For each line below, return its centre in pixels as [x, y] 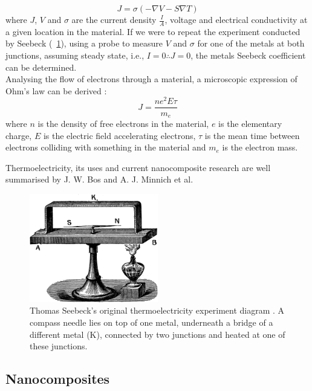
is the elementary [250, 123]
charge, [19, 135]
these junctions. [59, 346]
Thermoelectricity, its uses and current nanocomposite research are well [138, 167]
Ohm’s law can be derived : [56, 90]
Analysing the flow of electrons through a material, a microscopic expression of [151, 79]
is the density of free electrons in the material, [123, 123]
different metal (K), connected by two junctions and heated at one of [158, 334]
